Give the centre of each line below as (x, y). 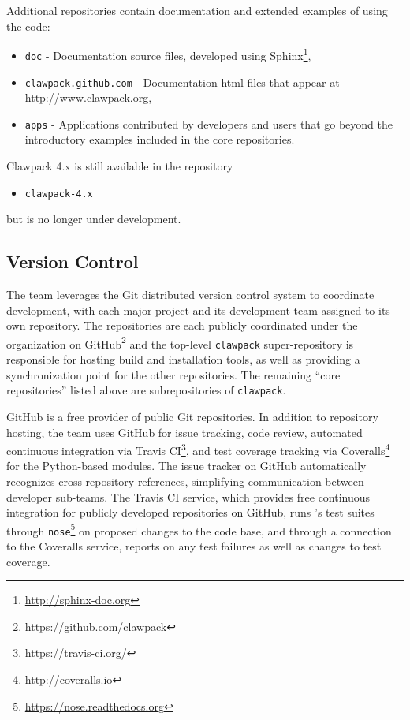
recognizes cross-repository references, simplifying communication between (185, 481)
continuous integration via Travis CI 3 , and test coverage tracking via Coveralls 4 (198, 449)
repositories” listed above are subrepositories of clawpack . (146, 390)
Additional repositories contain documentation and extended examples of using (197, 10)
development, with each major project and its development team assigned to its (198, 310)
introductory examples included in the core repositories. (160, 139)
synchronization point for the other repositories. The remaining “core (173, 374)
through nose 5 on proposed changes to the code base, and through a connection (199, 529)
